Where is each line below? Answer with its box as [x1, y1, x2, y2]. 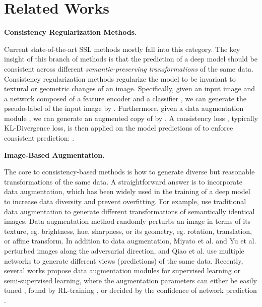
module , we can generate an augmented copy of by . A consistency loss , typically [4, 112, 258, 123]
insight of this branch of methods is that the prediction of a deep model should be [4, 53, 257, 64]
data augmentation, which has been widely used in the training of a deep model [4, 186, 250, 197]
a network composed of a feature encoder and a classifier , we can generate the [4, 93, 247, 103]
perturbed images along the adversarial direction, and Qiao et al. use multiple [4, 245, 244, 256]
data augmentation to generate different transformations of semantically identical [4, 206, 255, 216]
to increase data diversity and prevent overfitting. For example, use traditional [4, 196, 246, 207]
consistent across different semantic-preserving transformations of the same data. [4, 63, 253, 74]
